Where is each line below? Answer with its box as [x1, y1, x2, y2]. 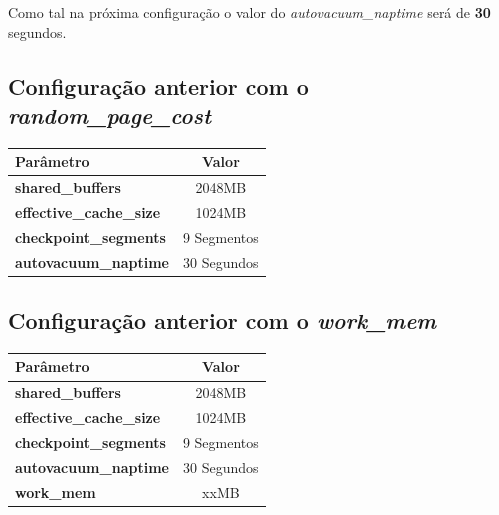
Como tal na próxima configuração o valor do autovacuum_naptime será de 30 [8, 2, 491, 22]
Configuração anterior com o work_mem [8, 305, 437, 336]
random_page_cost [8, 99, 211, 130]
